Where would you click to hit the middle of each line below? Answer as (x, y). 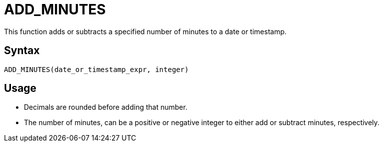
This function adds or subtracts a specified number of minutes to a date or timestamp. (145, 31)
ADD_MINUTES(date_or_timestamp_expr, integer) (96, 69)
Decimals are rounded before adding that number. (106, 107)
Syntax (22, 51)
